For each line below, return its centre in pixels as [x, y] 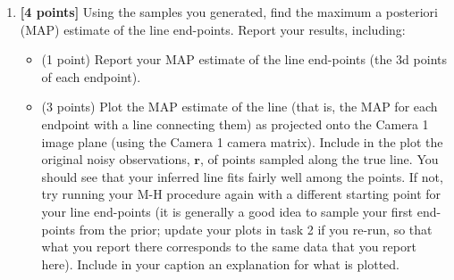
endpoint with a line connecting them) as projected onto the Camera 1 [235, 124]
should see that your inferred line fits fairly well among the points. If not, [242, 176]
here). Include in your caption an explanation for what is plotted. [221, 264]
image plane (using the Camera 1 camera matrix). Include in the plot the [242, 141]
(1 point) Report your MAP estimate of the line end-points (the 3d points [244, 59]
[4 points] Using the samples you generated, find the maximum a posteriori [229, 12]
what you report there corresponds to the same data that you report [229, 247]
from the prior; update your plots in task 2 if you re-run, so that [256, 229]
